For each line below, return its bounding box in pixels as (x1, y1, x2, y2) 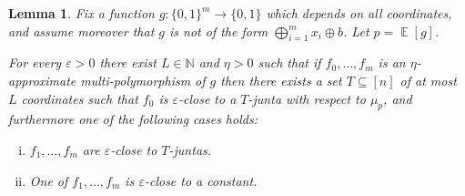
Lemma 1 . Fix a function (8, 4, 155, 22)
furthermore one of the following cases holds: (8, 109, 258, 129)
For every (8, 53, 62, 72)
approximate (8, 70, 76, 89)
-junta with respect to (248, 88, 366, 108)
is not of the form (169, 21, 268, 40)
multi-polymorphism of (80, 70, 206, 89)
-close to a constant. (144, 170, 258, 190)
